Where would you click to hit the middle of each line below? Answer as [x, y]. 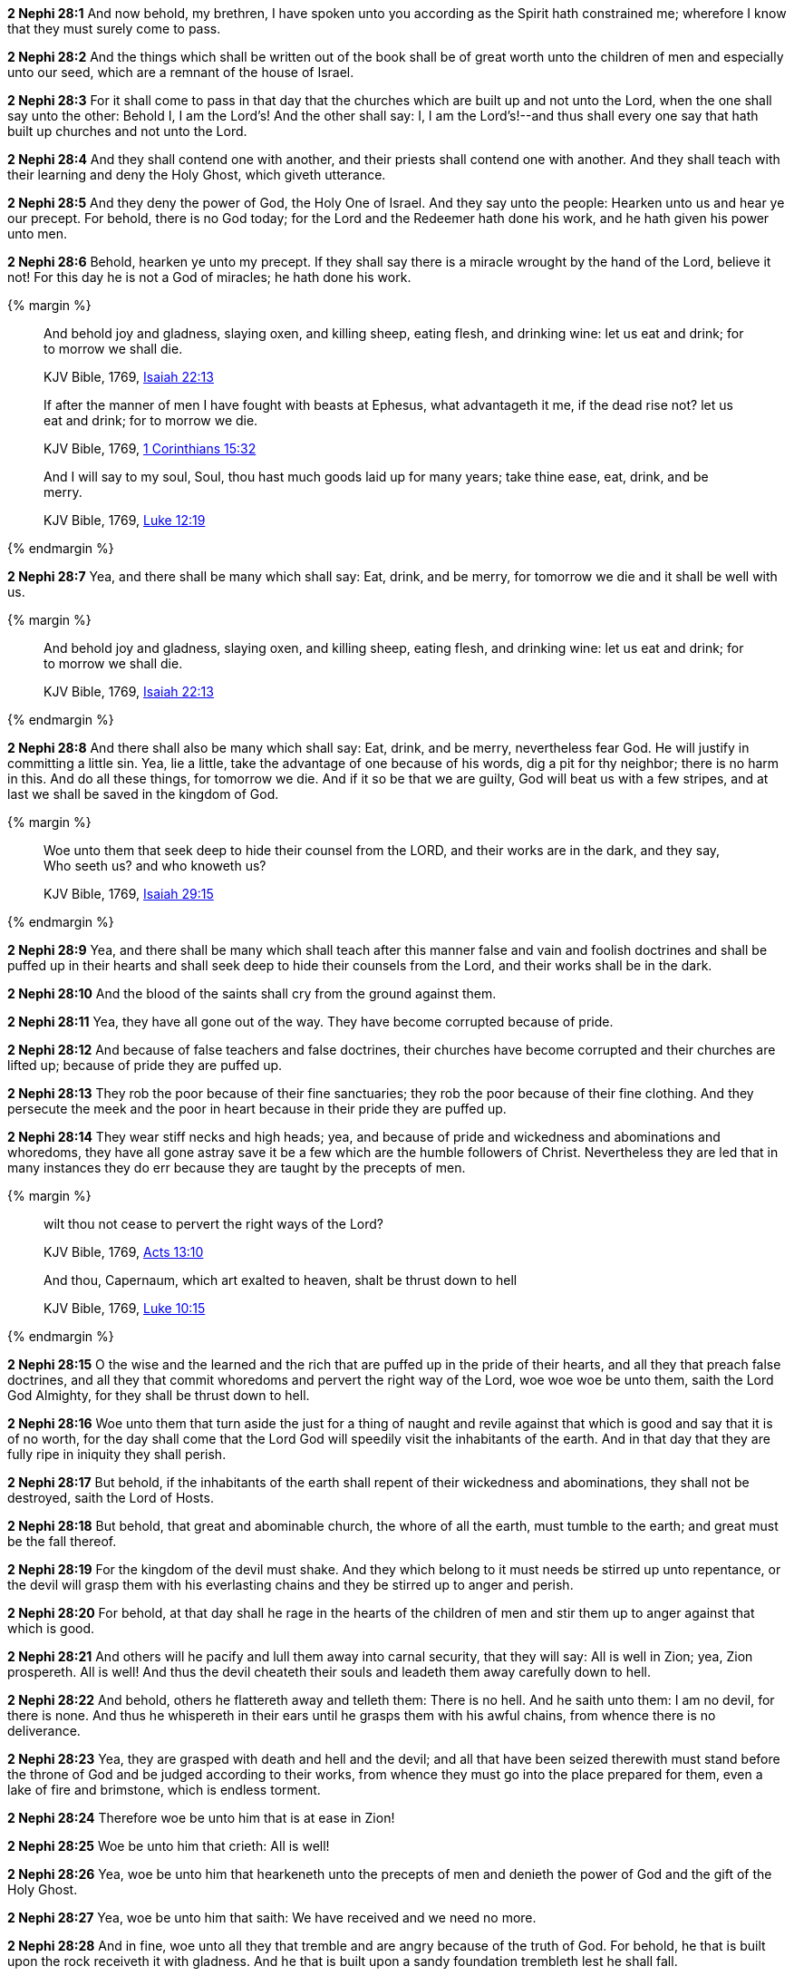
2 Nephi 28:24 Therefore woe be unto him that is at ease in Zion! [201, 1818]
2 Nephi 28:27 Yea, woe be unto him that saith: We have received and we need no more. [272, 1918]
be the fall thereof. [62, 1541]
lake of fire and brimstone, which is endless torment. [164, 1790]
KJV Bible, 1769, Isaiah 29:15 [129, 894]
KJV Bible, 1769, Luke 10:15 [125, 1308]
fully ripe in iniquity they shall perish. [117, 1454]
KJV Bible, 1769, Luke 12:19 [125, 520]
